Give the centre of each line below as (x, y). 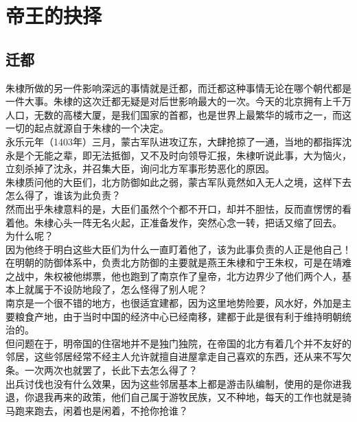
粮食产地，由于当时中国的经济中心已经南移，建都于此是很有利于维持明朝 (178, 316)
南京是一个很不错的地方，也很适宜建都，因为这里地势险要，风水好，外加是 (174, 303)
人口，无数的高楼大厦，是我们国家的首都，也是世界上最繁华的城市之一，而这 (178, 114)
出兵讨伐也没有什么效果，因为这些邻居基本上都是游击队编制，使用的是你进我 (178, 383)
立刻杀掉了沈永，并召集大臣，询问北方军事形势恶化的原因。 (140, 168)
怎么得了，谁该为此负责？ (63, 195)
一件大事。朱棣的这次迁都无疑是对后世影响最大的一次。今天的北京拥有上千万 (178, 101)
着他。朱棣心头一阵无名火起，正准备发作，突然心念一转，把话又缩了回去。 (174, 222)
